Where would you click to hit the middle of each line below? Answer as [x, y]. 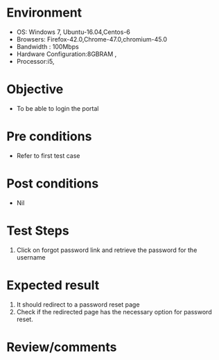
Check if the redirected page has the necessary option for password [114, 312]
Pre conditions [49, 137]
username [31, 257]
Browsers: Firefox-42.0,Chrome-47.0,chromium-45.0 [92, 39]
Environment [44, 13]
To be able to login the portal [58, 108]
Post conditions [53, 183]
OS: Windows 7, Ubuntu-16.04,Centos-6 [73, 32]
